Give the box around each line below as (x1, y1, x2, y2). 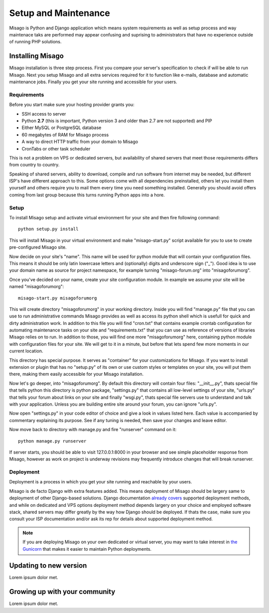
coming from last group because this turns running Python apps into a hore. (9, 192, 165, 198)
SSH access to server (21, 111, 66, 117)
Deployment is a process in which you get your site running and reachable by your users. (9, 479, 192, 485)
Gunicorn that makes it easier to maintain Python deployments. (22, 546, 152, 552)
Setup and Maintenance (9, 7, 111, 18)
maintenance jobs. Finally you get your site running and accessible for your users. (9, 79, 177, 85)
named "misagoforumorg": (9, 284, 64, 290)
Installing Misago (9, 52, 64, 60)
